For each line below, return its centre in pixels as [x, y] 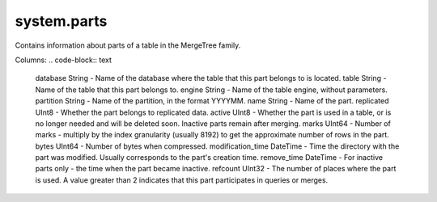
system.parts [61, 21]
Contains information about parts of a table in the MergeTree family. [128, 45]
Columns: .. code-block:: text [64, 60]
